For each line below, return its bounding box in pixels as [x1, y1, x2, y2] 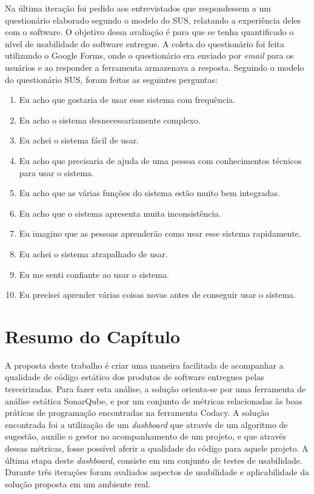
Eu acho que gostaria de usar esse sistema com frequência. [19, 93, 235, 106]
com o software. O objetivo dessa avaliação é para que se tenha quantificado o [5, 25, 294, 38]
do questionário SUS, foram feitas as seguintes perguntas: [5, 73, 218, 85]
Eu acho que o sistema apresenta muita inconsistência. [19, 206, 221, 219]
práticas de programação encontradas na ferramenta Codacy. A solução [5, 406, 269, 419]
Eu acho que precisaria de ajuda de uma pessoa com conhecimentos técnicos [19, 154, 302, 166]
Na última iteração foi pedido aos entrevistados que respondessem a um [5, 2, 271, 14]
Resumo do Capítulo [5, 323, 181, 348]
